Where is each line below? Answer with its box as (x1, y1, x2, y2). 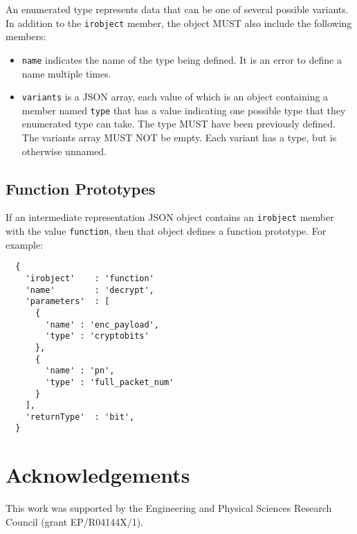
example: (6, 237, 44, 251)
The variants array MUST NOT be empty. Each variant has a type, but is (21, 130, 337, 144)
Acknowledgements (6, 461, 190, 489)
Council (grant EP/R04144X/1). (6, 514, 143, 528)
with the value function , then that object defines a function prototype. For (6, 224, 327, 238)
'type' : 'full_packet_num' (45, 377, 174, 387)
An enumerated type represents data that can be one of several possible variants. (6, 2, 349, 16)
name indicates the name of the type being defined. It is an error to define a (21, 52, 342, 66)
